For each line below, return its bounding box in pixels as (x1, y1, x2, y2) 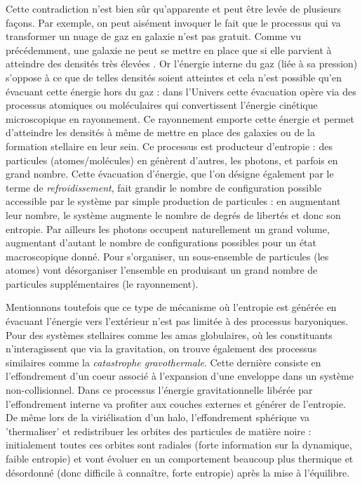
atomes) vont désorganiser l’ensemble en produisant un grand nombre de (6, 263, 318, 277)
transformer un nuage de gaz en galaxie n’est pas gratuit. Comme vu (6, 29, 302, 44)
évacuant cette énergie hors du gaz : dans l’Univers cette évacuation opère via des (6, 84, 356, 98)
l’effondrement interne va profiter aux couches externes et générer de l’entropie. (6, 396, 346, 411)
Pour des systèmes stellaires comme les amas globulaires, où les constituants (6, 327, 333, 342)
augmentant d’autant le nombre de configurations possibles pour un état (6, 235, 317, 250)
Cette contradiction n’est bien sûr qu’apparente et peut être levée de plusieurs (6, 1, 342, 15)
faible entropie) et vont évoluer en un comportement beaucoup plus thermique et (6, 451, 354, 465)
